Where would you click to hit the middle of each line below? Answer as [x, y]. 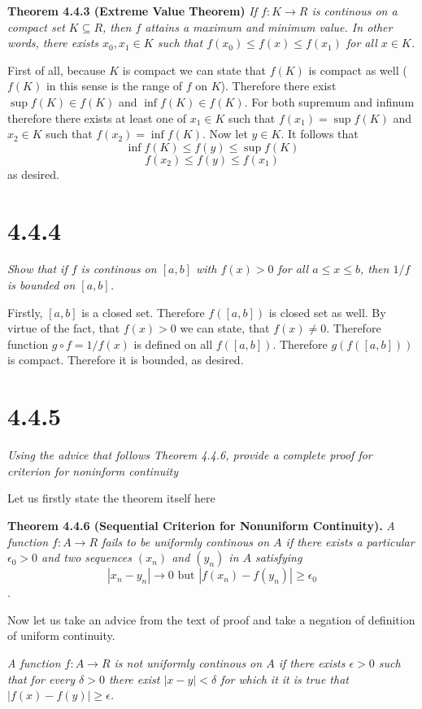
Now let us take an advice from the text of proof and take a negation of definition [211, 619]
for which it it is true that [285, 679]
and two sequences [87, 557]
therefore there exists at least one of [97, 117]
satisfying [279, 557]
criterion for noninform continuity [93, 470]
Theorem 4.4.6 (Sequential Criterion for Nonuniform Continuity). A [201, 525]
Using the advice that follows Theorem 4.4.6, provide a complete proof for [190, 455]
